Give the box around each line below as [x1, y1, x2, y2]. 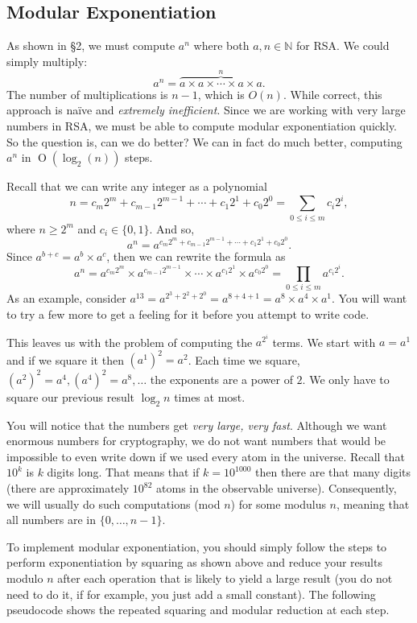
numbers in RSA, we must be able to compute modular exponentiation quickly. [6, 118, 398, 134]
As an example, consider [6, 290, 126, 307]
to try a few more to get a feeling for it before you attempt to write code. [6, 306, 370, 323]
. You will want [331, 290, 407, 307]
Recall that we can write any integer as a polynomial [6, 178, 267, 195]
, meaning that [336, 495, 410, 512]
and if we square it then [6, 351, 124, 368]
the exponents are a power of [150, 370, 293, 387]
